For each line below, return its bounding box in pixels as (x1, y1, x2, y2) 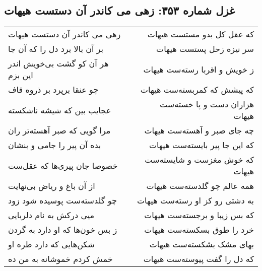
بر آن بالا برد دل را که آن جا (8, 43, 104, 55)
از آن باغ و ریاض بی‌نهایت (8, 180, 95, 192)
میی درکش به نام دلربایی (8, 209, 95, 221)
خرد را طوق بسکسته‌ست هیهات (144, 224, 254, 236)
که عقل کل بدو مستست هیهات (147, 28, 254, 40)
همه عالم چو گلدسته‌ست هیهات (146, 180, 254, 192)
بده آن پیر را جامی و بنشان (8, 139, 101, 151)
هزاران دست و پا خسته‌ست (160, 98, 254, 110)
